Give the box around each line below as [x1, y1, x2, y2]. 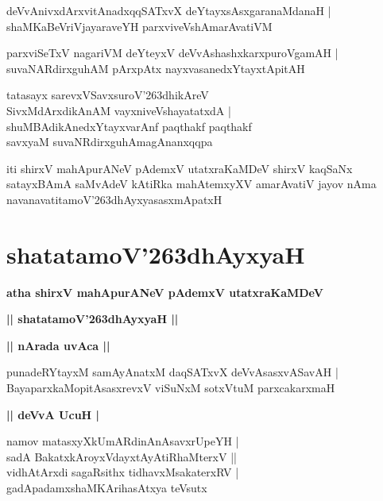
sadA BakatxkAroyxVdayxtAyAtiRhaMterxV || [6, 448, 237, 464]
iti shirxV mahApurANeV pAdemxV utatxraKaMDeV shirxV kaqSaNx [6, 160, 353, 176]
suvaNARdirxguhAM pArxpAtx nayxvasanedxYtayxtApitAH [6, 60, 305, 76]
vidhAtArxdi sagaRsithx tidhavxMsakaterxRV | [6, 464, 239, 480]
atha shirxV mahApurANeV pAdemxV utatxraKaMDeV [6, 283, 323, 300]
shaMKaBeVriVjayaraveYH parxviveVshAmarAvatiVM [6, 17, 273, 34]
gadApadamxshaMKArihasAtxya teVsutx [6, 480, 207, 495]
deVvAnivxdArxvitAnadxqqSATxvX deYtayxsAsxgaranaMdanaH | [6, 2, 331, 18]
